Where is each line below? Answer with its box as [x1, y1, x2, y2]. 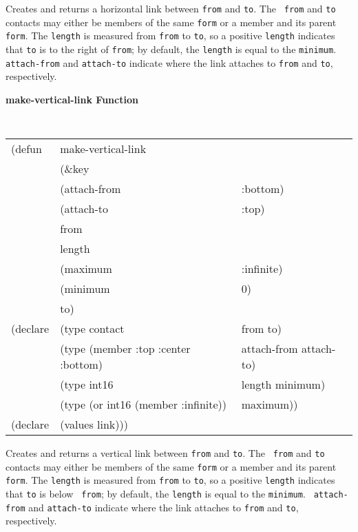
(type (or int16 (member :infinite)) [60, 396, 227, 413]
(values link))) [60, 416, 128, 433]
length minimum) [241, 376, 326, 393]
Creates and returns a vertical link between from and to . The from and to [6, 446, 325, 460]
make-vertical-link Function [6, 92, 138, 106]
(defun [11, 141, 42, 157]
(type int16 [60, 376, 114, 393]
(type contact [60, 320, 125, 337]
